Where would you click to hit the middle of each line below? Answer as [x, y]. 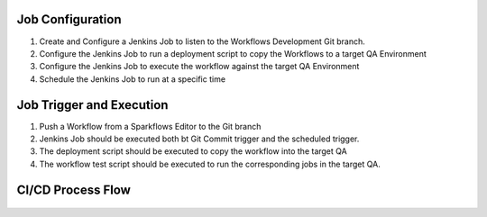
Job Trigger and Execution [92, 105]
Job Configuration [69, 19]
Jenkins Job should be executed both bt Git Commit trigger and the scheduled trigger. [199, 139]
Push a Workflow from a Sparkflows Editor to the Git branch [150, 126]
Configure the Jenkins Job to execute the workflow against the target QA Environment [199, 67]
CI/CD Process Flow [74, 190]
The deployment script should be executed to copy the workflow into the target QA [193, 151]
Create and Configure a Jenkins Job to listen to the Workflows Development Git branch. [202, 41]
